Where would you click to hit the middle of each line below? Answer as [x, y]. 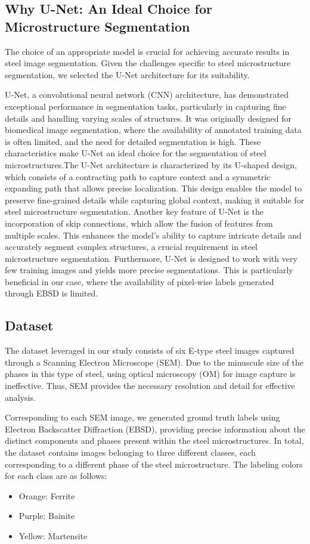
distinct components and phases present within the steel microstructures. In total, [154, 441]
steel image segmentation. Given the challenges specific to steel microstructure [148, 63]
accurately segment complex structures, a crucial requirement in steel [131, 247]
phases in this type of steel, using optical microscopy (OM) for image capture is [150, 374]
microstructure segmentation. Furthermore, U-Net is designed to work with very [151, 258]
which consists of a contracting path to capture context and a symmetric [138, 176]
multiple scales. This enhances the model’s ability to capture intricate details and [153, 235]
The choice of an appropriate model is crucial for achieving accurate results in [147, 51]
